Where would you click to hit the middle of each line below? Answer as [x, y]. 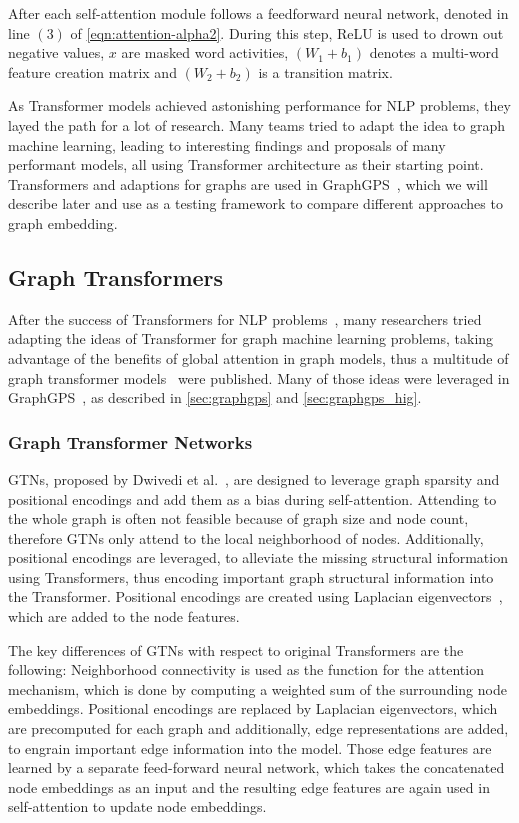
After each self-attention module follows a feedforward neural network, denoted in [258, 13]
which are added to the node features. [124, 616]
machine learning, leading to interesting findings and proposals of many [227, 144]
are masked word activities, [205, 52]
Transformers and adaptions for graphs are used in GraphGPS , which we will [248, 183]
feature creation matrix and [92, 71]
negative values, [56, 52]
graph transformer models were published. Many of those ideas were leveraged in [259, 377]
